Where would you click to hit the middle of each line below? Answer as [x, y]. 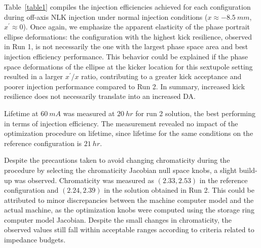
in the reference [223, 180]
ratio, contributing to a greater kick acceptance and [161, 76]
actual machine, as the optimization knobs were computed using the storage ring [129, 210]
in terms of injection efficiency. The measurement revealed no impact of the [121, 123]
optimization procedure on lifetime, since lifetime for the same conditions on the [129, 133]
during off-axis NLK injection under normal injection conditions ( [106, 16]
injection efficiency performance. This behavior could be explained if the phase [126, 56]
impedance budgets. [35, 240]
